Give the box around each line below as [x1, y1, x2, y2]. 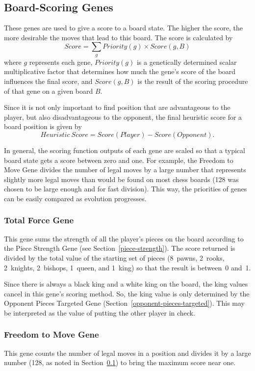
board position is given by [4, 121, 82, 132]
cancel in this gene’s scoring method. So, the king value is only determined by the [4, 288, 250, 298]
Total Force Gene [4, 214, 74, 226]
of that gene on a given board [4, 85, 93, 96]
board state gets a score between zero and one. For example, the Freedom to [4, 155, 233, 165]
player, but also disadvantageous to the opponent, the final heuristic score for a [4, 111, 242, 122]
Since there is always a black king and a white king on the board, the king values [4, 279, 248, 289]
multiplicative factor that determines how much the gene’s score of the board [4, 66, 236, 77]
